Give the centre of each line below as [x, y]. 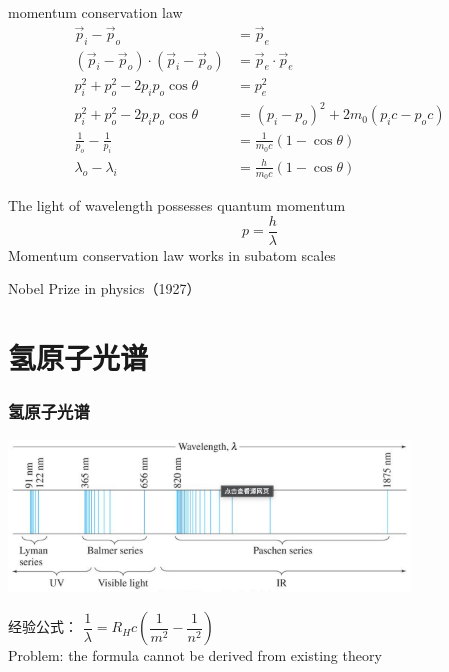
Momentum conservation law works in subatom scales [172, 254]
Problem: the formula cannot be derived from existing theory [195, 655]
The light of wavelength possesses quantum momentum [177, 205]
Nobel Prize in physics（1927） [104, 288]
